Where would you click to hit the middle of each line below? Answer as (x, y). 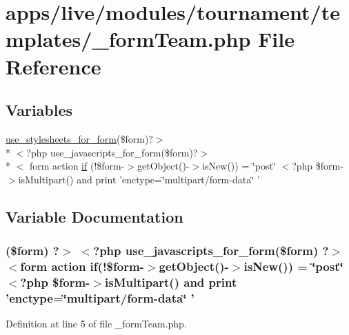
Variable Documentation (94, 216)
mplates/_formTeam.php (128, 39)
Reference (53, 66)
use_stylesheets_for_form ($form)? (79, 138)
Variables (39, 110)
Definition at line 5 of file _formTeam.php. (96, 324)
